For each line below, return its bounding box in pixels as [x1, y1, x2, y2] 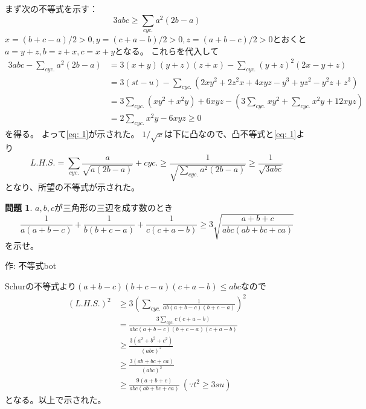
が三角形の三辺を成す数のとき [54, 201, 173, 213]
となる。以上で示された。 [5, 393, 106, 405]
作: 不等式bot [5, 259, 57, 272]
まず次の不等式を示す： [5, 2, 98, 14]
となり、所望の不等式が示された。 [5, 181, 140, 193]
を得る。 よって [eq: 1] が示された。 [5, 127, 140, 140]
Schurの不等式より [5, 280, 76, 292]
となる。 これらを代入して [115, 44, 219, 57]
